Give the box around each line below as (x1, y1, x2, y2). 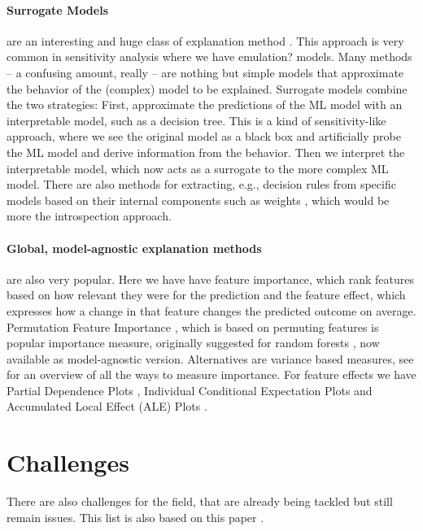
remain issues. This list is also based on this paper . (7, 508, 264, 525)
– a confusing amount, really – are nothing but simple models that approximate (7, 63, 404, 81)
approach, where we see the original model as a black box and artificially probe (7, 128, 401, 145)
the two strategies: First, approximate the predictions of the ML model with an (7, 96, 403, 113)
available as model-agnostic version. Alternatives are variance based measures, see (7, 350, 414, 367)
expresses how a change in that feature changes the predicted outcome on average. (7, 302, 416, 319)
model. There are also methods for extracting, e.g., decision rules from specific (7, 176, 396, 193)
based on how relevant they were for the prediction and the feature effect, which (7, 286, 406, 303)
